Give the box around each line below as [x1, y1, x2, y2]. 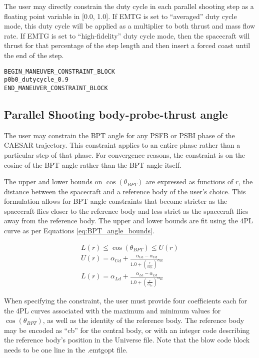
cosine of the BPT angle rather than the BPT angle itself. [4, 159, 181, 170]
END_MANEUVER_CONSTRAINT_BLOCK [4, 84, 108, 92]
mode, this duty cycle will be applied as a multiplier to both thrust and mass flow [4, 21, 255, 31]
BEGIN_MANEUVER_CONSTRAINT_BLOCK [4, 68, 115, 75]
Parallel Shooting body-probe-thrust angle [4, 106, 228, 122]
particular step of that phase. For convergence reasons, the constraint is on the [4, 149, 245, 160]
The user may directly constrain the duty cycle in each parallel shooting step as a [4, 1, 254, 11]
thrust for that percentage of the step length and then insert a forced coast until [4, 40, 250, 51]
